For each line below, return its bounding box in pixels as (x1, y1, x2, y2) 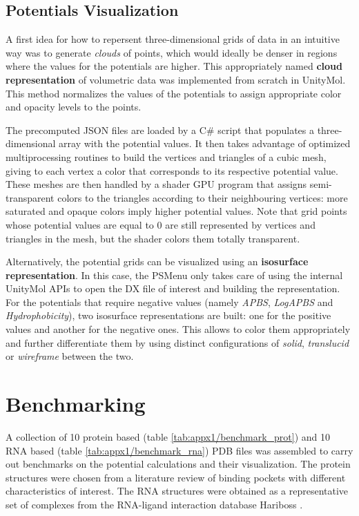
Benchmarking (6, 390, 146, 418)
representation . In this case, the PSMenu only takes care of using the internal (6, 267, 343, 282)
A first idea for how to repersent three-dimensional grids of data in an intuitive (6, 32, 340, 46)
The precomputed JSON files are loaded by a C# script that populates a (6, 122, 314, 137)
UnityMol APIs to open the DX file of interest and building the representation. (6, 281, 340, 296)
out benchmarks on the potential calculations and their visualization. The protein (6, 457, 351, 471)
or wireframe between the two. (6, 349, 134, 363)
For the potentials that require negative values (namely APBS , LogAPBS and (6, 294, 333, 309)
